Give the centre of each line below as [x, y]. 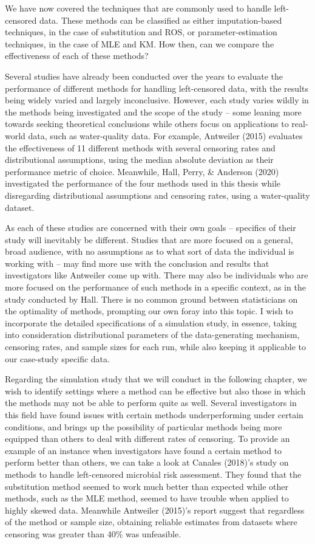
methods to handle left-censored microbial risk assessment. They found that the [153, 474]
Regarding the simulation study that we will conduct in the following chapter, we [156, 379]
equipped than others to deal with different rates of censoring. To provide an [147, 439]
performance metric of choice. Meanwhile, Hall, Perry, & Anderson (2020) [142, 171]
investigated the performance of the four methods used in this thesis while [143, 183]
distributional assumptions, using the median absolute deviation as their [139, 160]
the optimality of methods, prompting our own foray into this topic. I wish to [149, 311]
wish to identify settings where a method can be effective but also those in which [155, 391]
